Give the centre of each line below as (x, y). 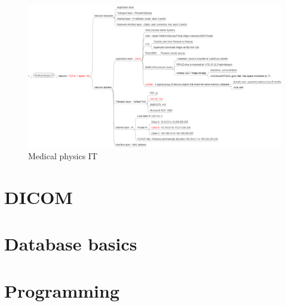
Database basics (71, 244)
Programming (62, 290)
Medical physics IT (63, 156)
